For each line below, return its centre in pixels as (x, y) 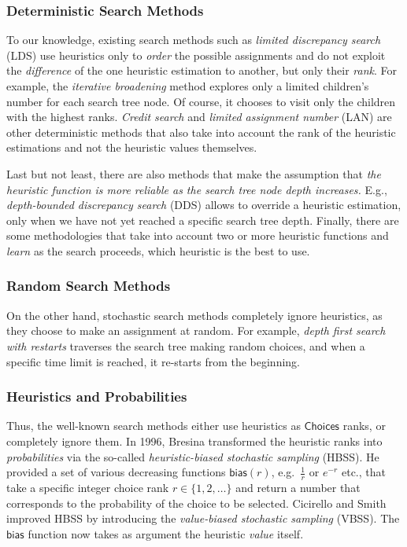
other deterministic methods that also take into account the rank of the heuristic (201, 132)
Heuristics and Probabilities (97, 396)
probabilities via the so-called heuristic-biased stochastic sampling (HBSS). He (193, 456)
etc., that (363, 472)
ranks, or (364, 426)
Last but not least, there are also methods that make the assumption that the (194, 173)
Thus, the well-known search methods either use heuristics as (154, 426)
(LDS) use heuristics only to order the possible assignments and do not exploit (196, 55)
